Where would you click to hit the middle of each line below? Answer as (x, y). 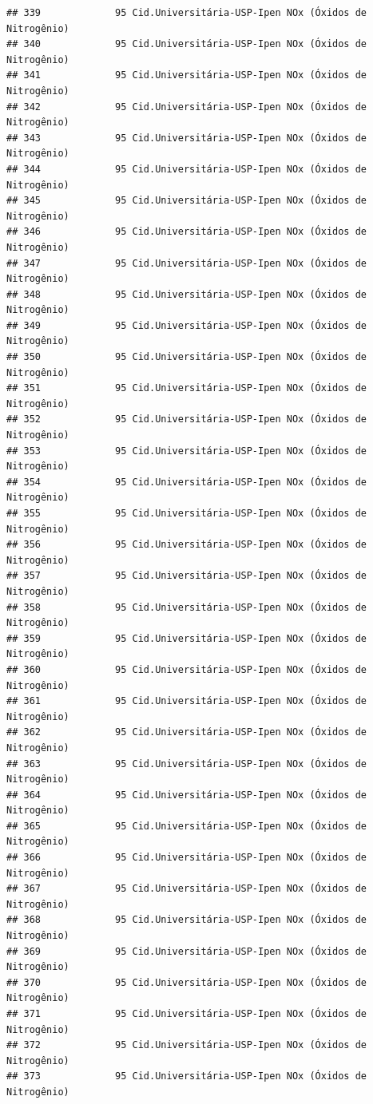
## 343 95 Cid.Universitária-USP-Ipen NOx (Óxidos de (187, 138)
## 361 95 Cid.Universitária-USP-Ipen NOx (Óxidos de (187, 701)
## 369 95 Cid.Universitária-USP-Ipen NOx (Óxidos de (187, 951)
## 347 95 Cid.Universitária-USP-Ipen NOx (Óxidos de (187, 263)
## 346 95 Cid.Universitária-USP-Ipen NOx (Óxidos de (187, 232)
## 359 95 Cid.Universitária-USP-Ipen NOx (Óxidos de (187, 638)
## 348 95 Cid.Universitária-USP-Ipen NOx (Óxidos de (187, 294)
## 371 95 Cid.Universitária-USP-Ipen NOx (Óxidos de (187, 1014)
